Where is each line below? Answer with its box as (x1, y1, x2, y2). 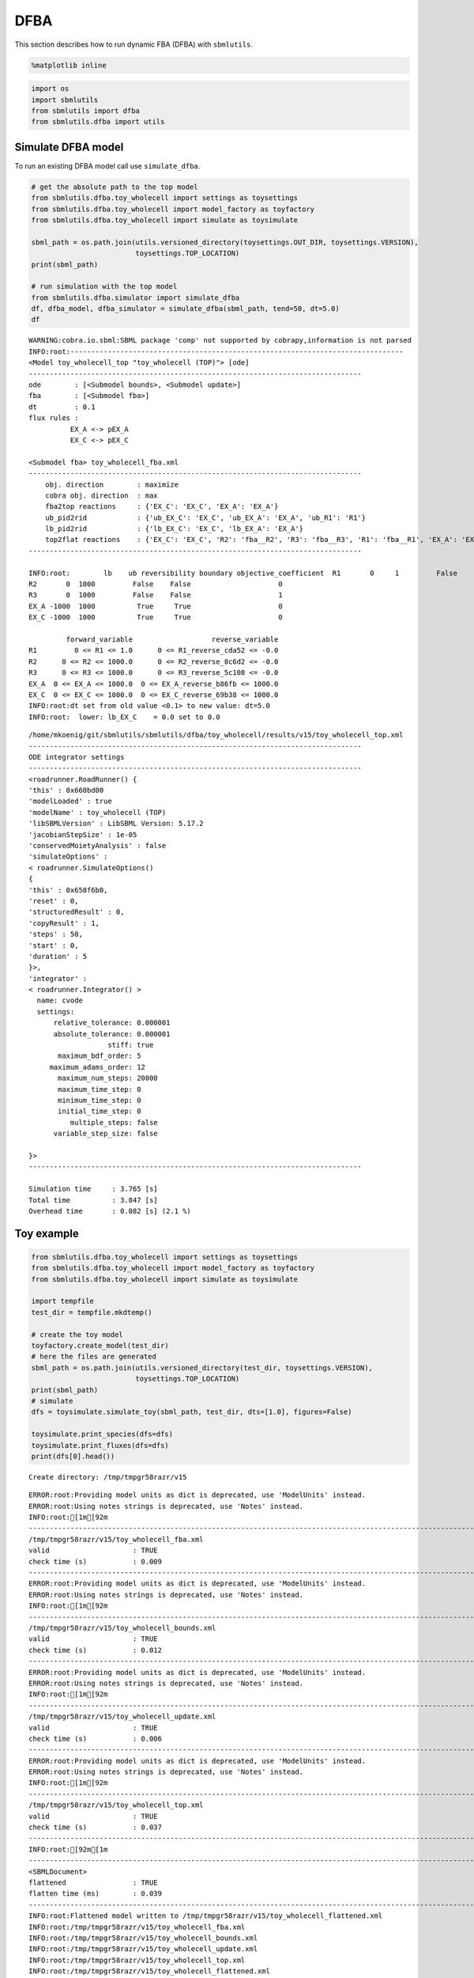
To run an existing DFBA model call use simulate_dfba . (14, 161, 201, 170)
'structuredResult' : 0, (28, 908, 125, 917)
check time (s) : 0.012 (28, 1646, 162, 1654)
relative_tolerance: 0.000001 (53, 1018, 171, 1028)
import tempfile (31, 1297, 95, 1305)
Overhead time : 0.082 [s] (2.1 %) (28, 1207, 191, 1215)
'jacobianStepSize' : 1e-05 (28, 830, 137, 839)
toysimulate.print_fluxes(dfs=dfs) (31, 1441, 169, 1449)
